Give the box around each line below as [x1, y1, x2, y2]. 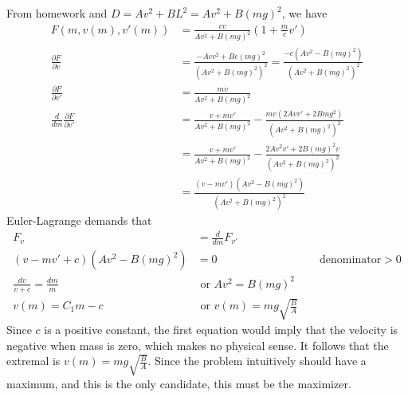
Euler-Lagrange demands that [6, 212, 152, 229]
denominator [320, 254, 382, 266]
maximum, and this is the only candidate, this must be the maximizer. [6, 375, 351, 391]
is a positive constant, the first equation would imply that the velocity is [44, 321, 398, 338]
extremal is [6, 352, 61, 369]
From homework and [6, 5, 108, 21]
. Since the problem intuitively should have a [147, 352, 367, 369]
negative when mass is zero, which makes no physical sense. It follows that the [6, 336, 389, 353]
